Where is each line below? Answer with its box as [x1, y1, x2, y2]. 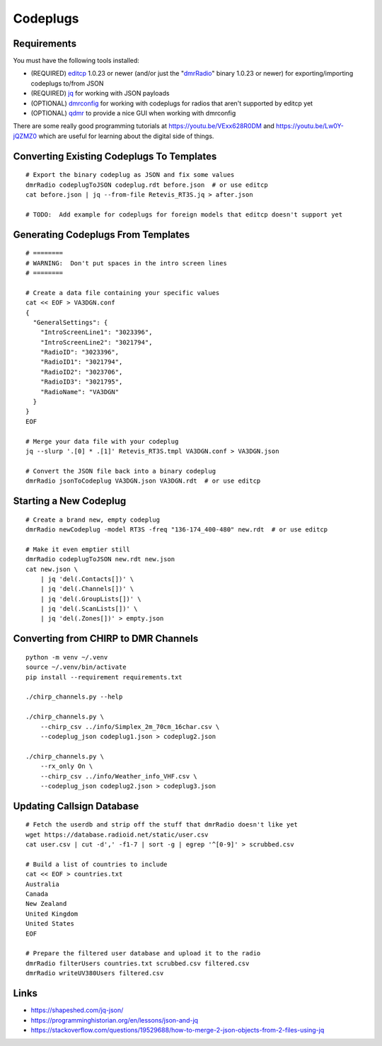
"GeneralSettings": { [33, 318, 108, 326]
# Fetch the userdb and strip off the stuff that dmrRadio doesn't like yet [25, 821, 299, 829]
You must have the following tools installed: [13, 57, 139, 65]
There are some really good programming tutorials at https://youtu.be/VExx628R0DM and [13, 122, 275, 130]
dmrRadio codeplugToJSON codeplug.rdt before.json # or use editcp [25, 180, 268, 189]
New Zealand [25, 900, 67, 908]
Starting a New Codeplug [13, 495, 127, 507]
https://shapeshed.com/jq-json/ [30, 1006, 124, 1015]
